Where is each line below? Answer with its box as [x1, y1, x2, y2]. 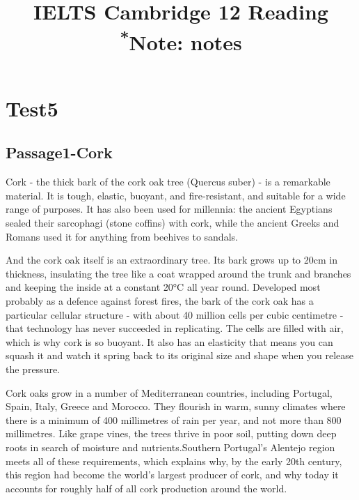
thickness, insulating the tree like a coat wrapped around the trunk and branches [6, 266, 351, 280]
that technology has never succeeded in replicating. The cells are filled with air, [6, 321, 344, 335]
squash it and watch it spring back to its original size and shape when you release [6, 348, 353, 363]
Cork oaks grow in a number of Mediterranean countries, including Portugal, [6, 385, 333, 400]
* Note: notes [120, 24, 242, 56]
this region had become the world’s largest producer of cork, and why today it [6, 467, 339, 482]
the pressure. [6, 362, 61, 376]
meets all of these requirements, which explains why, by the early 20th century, [6, 453, 342, 468]
